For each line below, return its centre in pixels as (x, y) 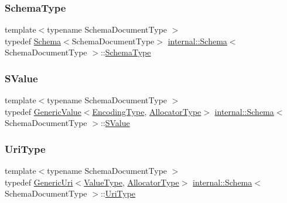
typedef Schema (33, 41)
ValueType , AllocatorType (131, 182)
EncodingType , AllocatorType (147, 111)
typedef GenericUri (39, 182)
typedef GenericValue (43, 111)
